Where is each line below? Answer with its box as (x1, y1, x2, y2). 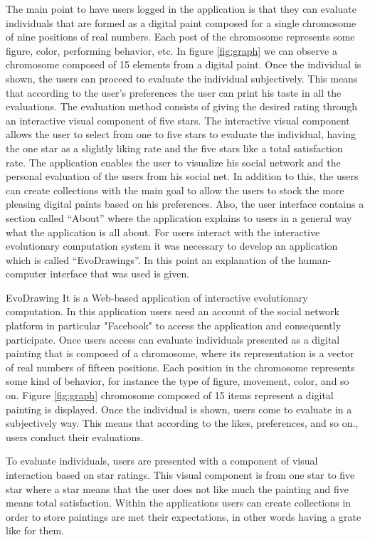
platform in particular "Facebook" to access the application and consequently (6, 318, 342, 333)
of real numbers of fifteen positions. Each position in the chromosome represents (6, 359, 355, 374)
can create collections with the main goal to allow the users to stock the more (6, 182, 344, 197)
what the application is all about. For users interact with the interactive (6, 224, 320, 239)
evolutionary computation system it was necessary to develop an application (6, 238, 338, 253)
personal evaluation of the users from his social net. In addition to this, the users (6, 169, 359, 184)
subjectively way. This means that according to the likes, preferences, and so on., (6, 415, 359, 430)
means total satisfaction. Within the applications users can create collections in (6, 495, 351, 510)
